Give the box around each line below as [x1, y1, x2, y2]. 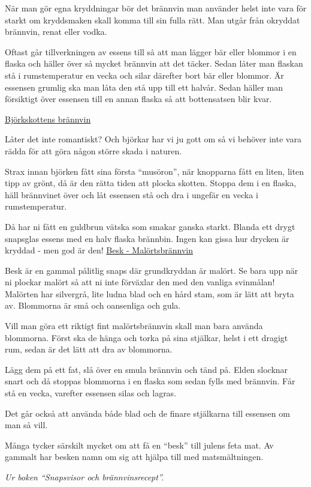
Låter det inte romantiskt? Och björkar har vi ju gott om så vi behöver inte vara [5, 133, 301, 145]
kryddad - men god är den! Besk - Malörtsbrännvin [5, 244, 193, 256]
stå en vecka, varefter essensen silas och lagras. [5, 387, 177, 399]
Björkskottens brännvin [5, 112, 91, 125]
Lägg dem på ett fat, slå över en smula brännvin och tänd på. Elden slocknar [5, 363, 288, 375]
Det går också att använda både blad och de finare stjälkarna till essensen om [5, 407, 290, 419]
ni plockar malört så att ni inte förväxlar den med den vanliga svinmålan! [5, 276, 275, 288]
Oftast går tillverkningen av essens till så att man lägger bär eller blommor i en [5, 45, 297, 58]
